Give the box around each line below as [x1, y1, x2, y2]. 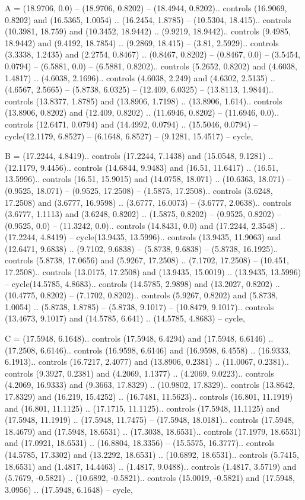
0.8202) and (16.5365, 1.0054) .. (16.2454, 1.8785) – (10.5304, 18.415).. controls [5, 13, 291, 26]
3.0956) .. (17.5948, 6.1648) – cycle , [5, 483, 133, 495]
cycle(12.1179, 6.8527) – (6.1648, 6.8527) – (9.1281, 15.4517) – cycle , [5, 129, 253, 142]
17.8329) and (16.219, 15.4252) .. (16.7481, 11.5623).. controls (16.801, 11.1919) [5, 390, 293, 402]
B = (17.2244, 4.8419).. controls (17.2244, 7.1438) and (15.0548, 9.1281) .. [5, 149, 274, 162]
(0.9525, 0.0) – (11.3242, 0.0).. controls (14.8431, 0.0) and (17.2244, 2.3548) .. [5, 219, 285, 231]
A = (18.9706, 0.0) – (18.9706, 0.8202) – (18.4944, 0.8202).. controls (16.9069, [5, 2, 287, 14]
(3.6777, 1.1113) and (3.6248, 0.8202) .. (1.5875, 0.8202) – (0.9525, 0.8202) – [5, 208, 281, 220]
